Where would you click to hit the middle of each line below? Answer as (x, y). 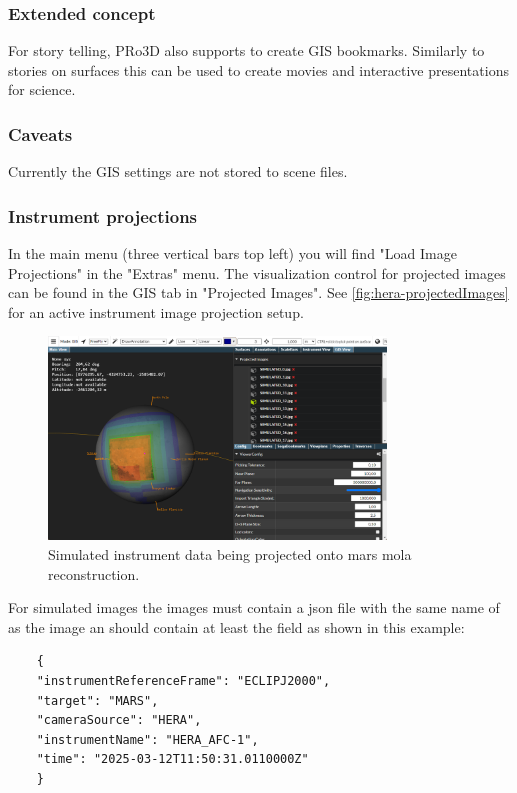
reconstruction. (94, 573)
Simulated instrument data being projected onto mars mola (230, 554)
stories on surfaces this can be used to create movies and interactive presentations (258, 69)
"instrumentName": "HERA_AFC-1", (147, 739)
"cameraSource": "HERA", (119, 720)
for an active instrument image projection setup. (156, 311)
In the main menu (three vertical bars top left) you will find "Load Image (232, 253)
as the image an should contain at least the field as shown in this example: (236, 626)
